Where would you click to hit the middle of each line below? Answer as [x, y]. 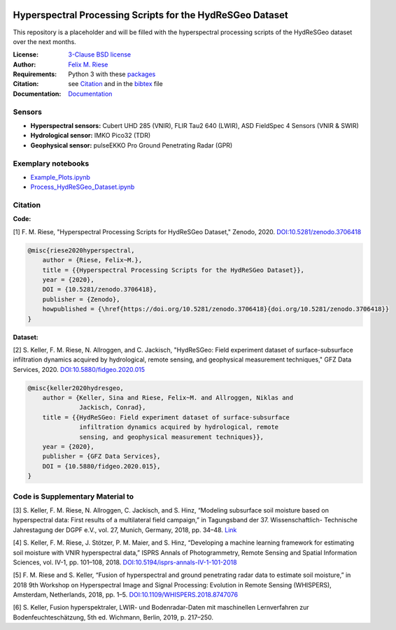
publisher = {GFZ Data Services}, [101, 457]
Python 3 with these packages [112, 74]
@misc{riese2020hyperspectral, [82, 250]
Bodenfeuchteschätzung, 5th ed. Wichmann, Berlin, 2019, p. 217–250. [113, 617]
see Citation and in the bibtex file [116, 84]
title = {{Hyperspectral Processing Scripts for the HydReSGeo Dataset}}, [173, 270]
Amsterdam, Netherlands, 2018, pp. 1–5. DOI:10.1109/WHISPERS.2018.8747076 [125, 595]
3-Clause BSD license [100, 55]
